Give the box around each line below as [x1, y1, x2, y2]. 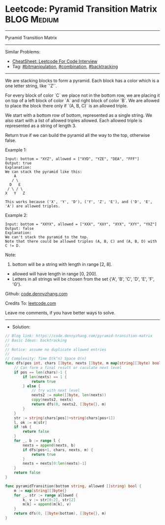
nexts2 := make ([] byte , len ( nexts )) [31, 393, 107, 398]
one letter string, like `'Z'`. [5, 82, 57, 89]
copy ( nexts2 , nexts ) [31, 397, 74, 402]
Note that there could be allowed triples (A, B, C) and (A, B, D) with [5, 239, 157, 244]
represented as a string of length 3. [5, 123, 77, 129]
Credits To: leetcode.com [5, 300, 56, 306]
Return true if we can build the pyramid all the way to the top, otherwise [5, 132, 150, 138]
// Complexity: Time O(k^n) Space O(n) [5, 356, 87, 361]
